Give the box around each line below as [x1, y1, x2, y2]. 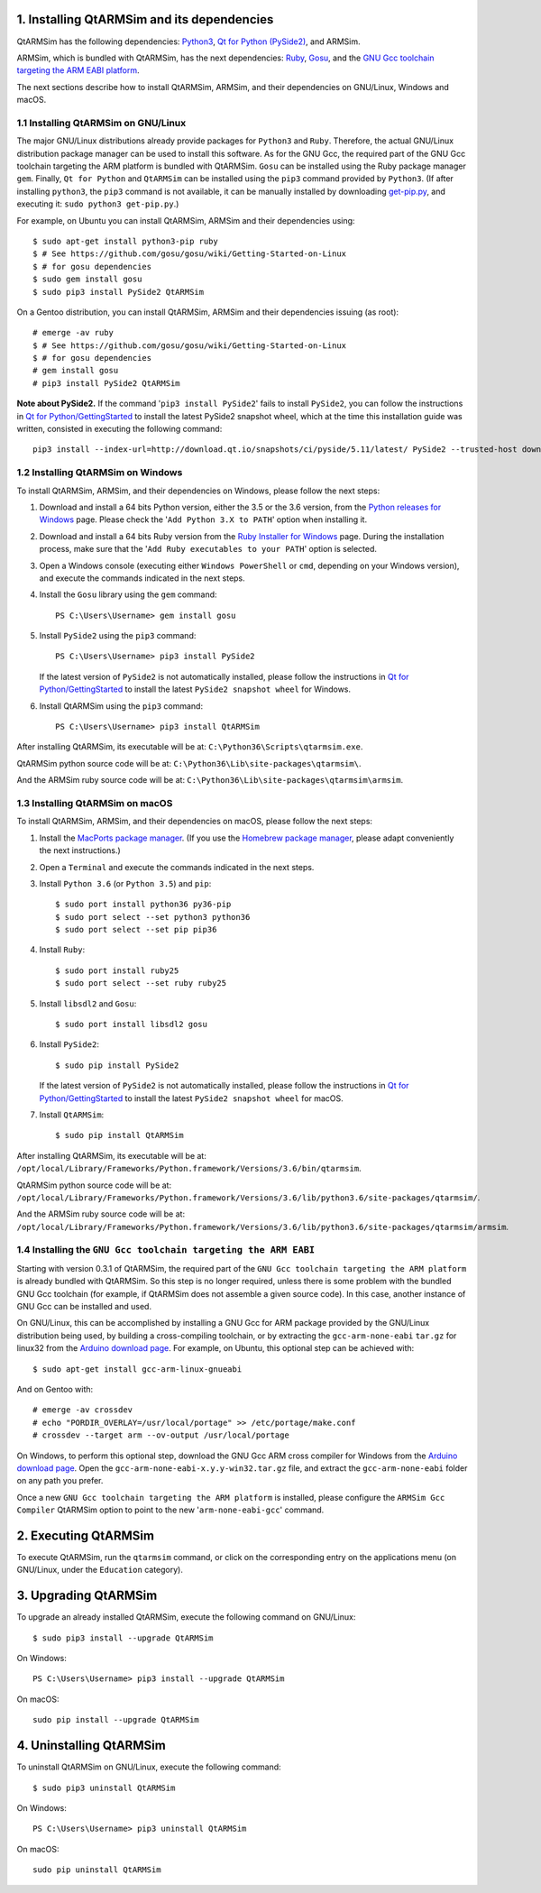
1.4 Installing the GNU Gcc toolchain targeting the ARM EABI [16, 1244, 316, 1256]
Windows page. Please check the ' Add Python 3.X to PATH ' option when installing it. [39, 514, 368, 525]
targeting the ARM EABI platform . [16, 65, 140, 76]
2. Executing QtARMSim [16, 1528, 155, 1543]
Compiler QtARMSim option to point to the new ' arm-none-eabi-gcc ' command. [16, 1504, 325, 1515]
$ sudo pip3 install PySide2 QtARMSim [32, 287, 205, 297]
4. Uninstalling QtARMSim [16, 1738, 166, 1753]
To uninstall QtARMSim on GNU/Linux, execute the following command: [16, 1761, 281, 1772]
